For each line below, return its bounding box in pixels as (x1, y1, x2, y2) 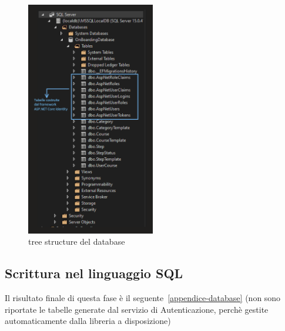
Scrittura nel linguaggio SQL (5, 264, 183, 282)
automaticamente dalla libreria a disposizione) (5, 315, 171, 327)
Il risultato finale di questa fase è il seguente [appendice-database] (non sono (5, 291, 281, 303)
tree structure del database (28, 235, 125, 248)
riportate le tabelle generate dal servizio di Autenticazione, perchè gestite (5, 303, 269, 315)
